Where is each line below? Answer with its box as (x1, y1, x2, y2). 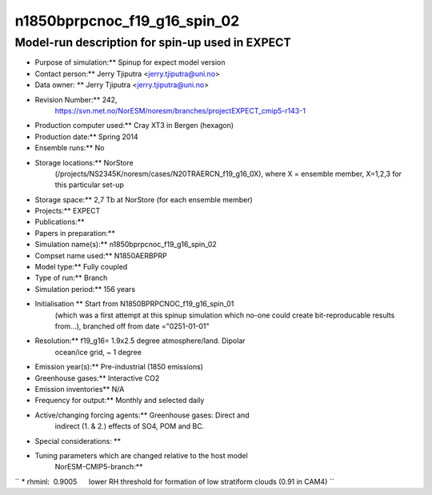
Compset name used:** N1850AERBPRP (34, 250, 167, 260)
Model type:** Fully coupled (34, 262, 128, 272)
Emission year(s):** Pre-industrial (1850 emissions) (34, 362, 204, 372)
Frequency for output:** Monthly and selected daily (34, 396, 205, 405)
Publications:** (34, 217, 85, 227)
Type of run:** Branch (34, 273, 108, 283)
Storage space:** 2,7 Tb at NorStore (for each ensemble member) (34, 194, 254, 204)
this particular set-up (54, 180, 124, 190)
